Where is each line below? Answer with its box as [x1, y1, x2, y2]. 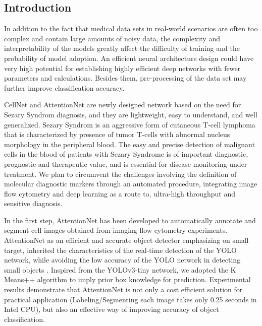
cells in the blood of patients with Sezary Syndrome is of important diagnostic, [4, 149, 248, 159]
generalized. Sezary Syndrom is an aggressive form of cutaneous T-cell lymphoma [4, 119, 255, 129]
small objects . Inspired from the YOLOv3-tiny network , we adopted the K [4, 264, 236, 275]
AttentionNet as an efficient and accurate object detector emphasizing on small [4, 235, 249, 245]
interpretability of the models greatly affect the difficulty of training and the [4, 43, 240, 53]
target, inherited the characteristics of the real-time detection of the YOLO [4, 244, 237, 255]
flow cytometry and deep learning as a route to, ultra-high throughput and [4, 188, 236, 199]
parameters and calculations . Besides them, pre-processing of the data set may [4, 73, 247, 83]
